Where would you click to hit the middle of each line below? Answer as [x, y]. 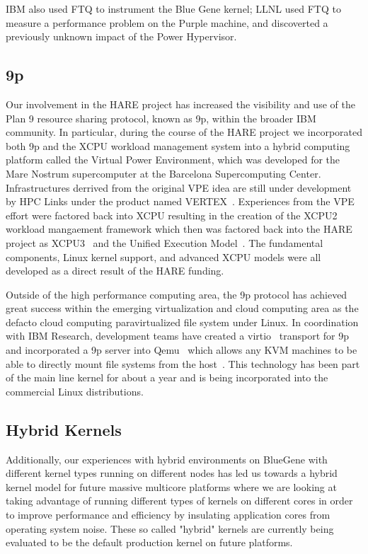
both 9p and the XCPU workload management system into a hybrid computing [178, 145]
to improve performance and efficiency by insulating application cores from [168, 515]
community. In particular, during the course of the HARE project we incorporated [184, 132]
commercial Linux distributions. [75, 391]
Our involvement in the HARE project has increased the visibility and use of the [180, 104]
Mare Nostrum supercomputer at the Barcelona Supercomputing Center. [163, 173]
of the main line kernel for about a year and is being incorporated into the [167, 377]
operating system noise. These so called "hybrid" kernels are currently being [170, 528]
